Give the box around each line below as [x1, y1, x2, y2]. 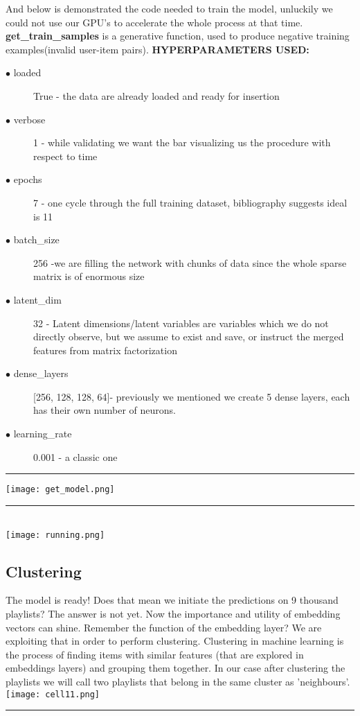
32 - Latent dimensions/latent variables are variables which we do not [33, 315, 329, 330]
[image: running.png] [6, 530, 105, 540]
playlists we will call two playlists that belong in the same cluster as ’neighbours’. [6, 674, 350, 688]
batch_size [13, 232, 60, 247]
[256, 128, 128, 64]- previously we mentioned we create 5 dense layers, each [33, 389, 350, 403]
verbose [13, 112, 46, 126]
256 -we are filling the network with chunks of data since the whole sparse [33, 255, 347, 270]
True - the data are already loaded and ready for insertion [33, 88, 280, 103]
